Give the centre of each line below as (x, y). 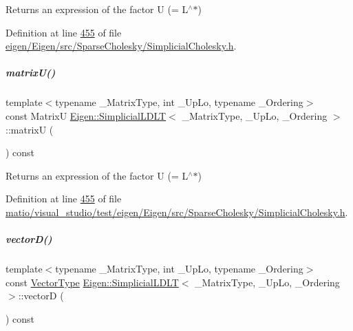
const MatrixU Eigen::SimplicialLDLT (86, 115)
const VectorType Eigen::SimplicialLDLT (92, 282)
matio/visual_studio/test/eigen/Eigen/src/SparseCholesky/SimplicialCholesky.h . (177, 212)
